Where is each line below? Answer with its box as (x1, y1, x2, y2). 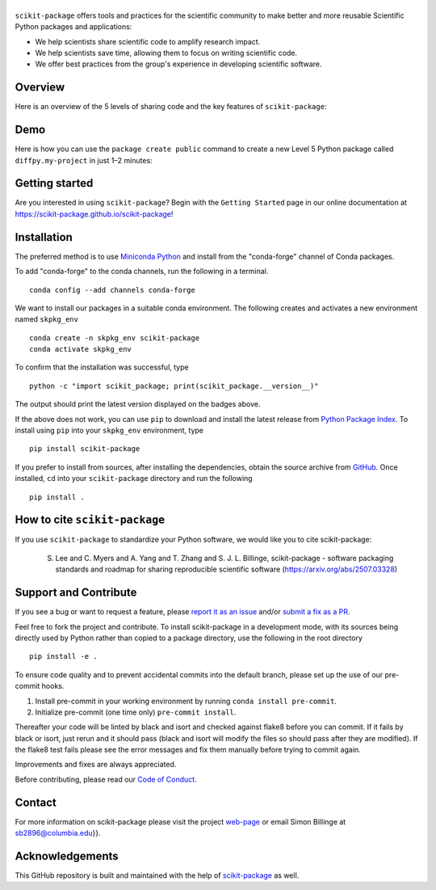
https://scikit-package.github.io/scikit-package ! (15, 209, 174, 218)
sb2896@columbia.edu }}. (15, 829, 101, 838)
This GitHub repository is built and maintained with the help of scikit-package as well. (15, 871, 300, 880)
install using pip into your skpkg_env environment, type (15, 425, 203, 436)
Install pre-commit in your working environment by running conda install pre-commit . (35, 696, 337, 706)
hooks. (41, 681, 65, 691)
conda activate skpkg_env (29, 344, 132, 354)
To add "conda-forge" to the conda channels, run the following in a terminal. (15, 267, 269, 276)
